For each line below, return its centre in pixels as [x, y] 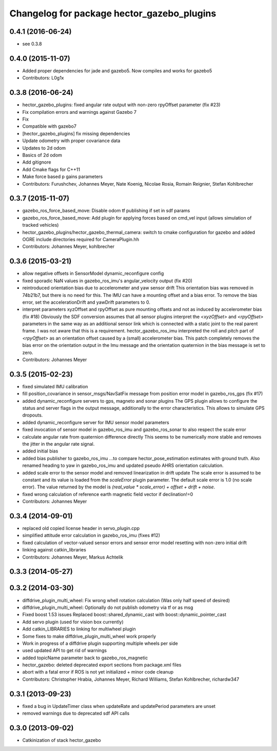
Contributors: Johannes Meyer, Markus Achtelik [73, 557]
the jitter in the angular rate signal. [58, 444]
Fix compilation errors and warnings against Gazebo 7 [80, 112]
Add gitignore [37, 162]
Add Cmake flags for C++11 [51, 169]
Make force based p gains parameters [63, 176]
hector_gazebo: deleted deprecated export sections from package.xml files [102, 665]
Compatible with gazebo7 [50, 126]
